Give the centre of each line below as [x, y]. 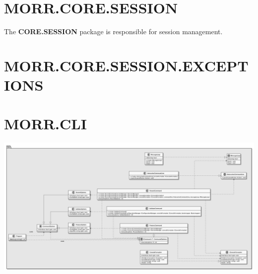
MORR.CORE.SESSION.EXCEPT [126, 65]
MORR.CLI [45, 124]
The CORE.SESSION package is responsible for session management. [113, 31]
